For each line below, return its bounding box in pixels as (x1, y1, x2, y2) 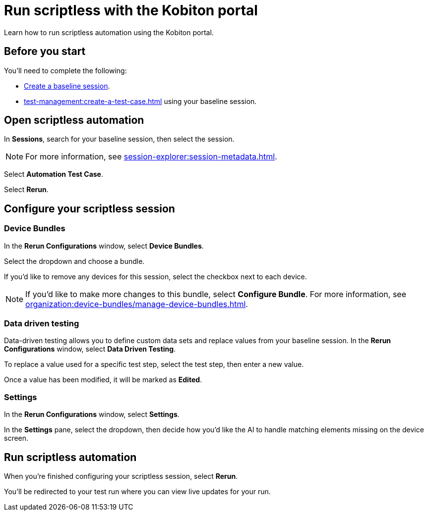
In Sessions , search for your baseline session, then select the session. (4, 135, 235, 144)
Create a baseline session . (24, 81, 110, 90)
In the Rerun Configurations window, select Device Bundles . (4, 241, 204, 250)
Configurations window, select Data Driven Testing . (4, 345, 176, 354)
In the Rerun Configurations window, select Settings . (4, 410, 180, 419)
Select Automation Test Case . (4, 170, 103, 179)
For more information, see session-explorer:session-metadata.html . (25, 152, 277, 162)
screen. (4, 434, 29, 443)
